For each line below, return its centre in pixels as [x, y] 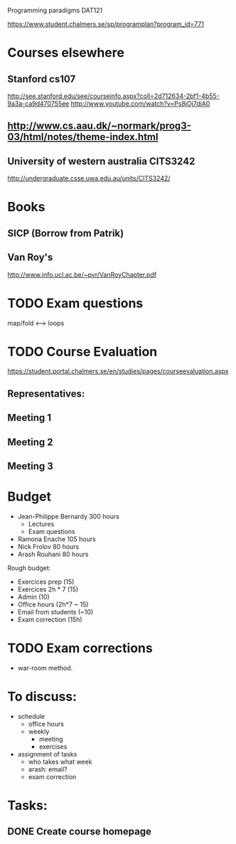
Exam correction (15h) [50, 619]
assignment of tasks [47, 754]
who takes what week [60, 762]
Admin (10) [33, 597]
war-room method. [45, 668]
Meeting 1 [29, 418]
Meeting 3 [30, 466]
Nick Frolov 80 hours [48, 546]
